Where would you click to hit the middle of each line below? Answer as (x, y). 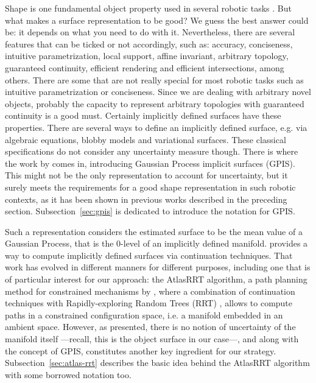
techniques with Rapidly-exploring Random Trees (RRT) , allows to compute (149, 303)
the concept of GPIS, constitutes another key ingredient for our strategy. (141, 350)
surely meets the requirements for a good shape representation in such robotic (150, 187)
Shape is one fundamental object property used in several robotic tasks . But (148, 8)
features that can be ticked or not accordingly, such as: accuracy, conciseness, (149, 44)
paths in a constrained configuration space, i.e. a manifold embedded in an (144, 314)
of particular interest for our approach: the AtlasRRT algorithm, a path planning (156, 279)
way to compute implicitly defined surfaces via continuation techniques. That (149, 255)
